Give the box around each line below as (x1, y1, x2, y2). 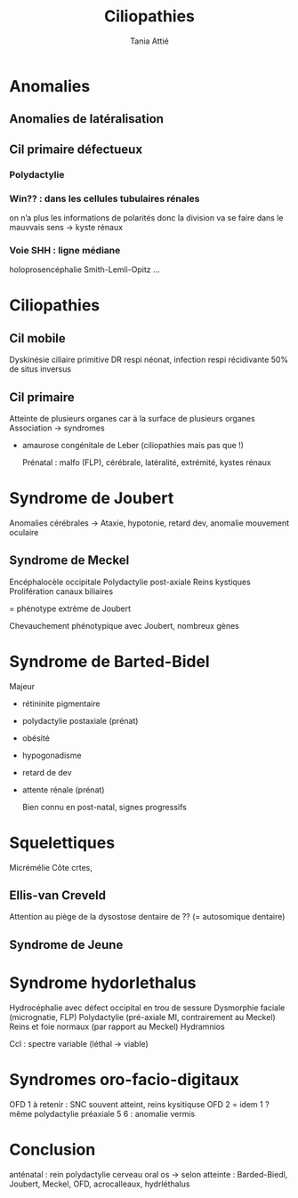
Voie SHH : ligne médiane (9, 244, 121, 256)
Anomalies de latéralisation (9, 111, 165, 126)
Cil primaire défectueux (9, 141, 143, 157)
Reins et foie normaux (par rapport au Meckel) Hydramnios (9, 1021, 225, 1032)
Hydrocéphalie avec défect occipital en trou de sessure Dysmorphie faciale (9, 1002, 286, 1013)
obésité (21, 732, 51, 744)
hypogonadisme (21, 750, 82, 760)
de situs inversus (9, 364, 72, 374)
